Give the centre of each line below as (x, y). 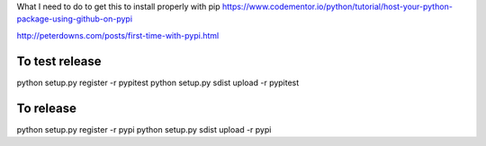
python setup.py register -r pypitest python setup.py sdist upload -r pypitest (158, 82)
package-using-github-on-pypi (75, 19)
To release (46, 108)
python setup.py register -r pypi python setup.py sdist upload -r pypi (144, 129)
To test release (59, 61)
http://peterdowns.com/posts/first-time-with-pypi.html (118, 35)
